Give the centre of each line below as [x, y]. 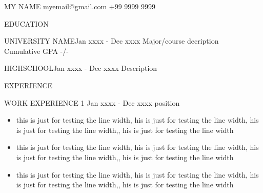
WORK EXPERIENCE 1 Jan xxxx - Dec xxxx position [92, 102]
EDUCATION [26, 23]
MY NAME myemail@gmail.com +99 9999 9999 [80, 6]
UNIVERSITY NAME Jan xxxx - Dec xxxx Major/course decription [112, 41]
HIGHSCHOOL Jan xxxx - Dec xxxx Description [81, 68]
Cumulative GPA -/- [36, 51]
